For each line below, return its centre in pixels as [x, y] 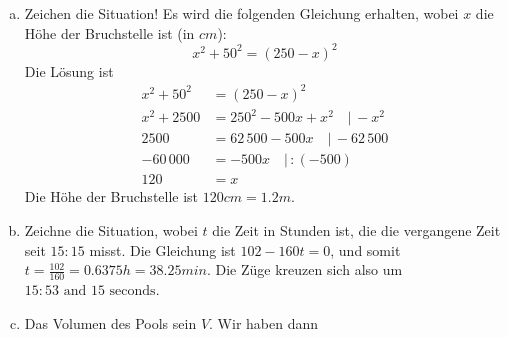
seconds [132, 291]
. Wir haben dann [264, 322]
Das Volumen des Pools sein [110, 322]
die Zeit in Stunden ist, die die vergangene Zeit [356, 230]
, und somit [365, 249]
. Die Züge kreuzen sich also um [304, 269]
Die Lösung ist [69, 70]
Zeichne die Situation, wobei [111, 230]
